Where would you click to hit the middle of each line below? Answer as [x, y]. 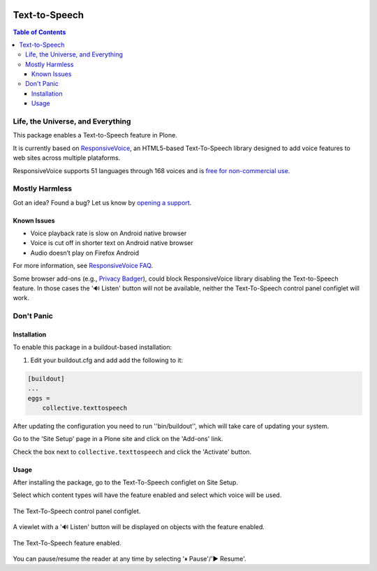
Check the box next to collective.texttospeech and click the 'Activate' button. [132, 452]
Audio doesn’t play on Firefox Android [85, 253]
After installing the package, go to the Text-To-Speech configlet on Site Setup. [126, 482]
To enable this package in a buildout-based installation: [93, 347]
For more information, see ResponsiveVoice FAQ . [83, 266]
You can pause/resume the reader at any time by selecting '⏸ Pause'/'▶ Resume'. [130, 559]
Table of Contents [39, 32]
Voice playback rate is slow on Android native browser [109, 233]
